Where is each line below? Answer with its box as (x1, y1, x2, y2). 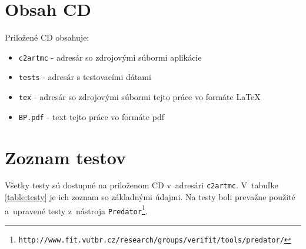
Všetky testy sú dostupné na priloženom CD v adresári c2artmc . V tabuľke (5, 179, 278, 191)
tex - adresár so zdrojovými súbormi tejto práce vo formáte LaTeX (18, 91, 261, 103)
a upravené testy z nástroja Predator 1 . (5, 202, 148, 217)
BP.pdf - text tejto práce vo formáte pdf (18, 110, 164, 122)
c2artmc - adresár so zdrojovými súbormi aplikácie (18, 51, 202, 63)
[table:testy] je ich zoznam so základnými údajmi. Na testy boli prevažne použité (5, 191, 295, 203)
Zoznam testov (5, 145, 126, 169)
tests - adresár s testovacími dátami (18, 71, 151, 83)
